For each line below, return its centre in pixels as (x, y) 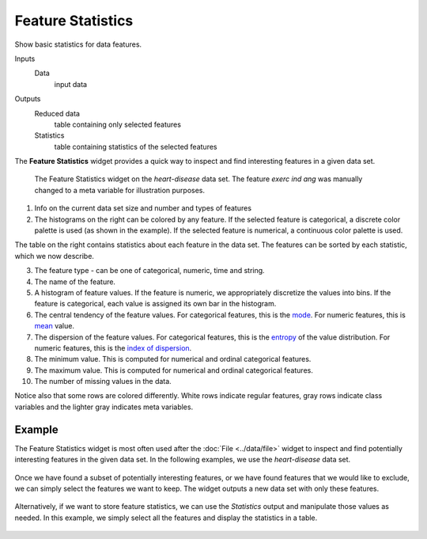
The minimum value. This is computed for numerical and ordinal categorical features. (173, 359)
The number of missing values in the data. (103, 381)
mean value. (55, 326)
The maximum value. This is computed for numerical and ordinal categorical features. (174, 370)
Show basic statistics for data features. (78, 44)
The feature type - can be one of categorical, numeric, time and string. (149, 271)
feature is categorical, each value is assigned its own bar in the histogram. (155, 304)
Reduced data (57, 113)
